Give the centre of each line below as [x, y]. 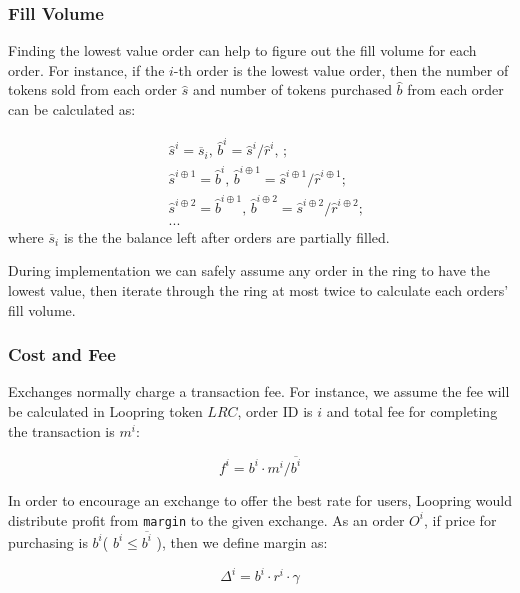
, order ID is [275, 411]
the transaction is [61, 430]
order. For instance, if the [86, 69]
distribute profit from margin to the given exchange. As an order [206, 519]
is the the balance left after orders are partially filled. [226, 236]
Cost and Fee [62, 354]
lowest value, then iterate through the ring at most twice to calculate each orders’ [258, 290]
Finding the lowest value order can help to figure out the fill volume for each [242, 50]
